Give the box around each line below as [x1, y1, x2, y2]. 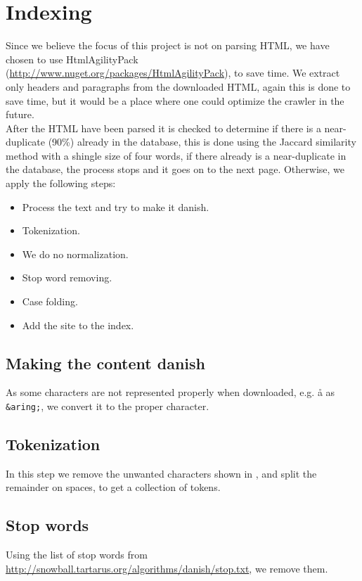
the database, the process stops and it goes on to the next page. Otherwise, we [6, 162, 345, 177]
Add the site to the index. [22, 317, 134, 332]
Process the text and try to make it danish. [22, 199, 209, 214]
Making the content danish [6, 352, 205, 373]
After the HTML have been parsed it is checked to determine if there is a [6, 120, 321, 135]
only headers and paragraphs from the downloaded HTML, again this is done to [6, 79, 351, 94]
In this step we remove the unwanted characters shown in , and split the [6, 466, 317, 480]
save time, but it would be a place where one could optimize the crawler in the [6, 93, 344, 108]
